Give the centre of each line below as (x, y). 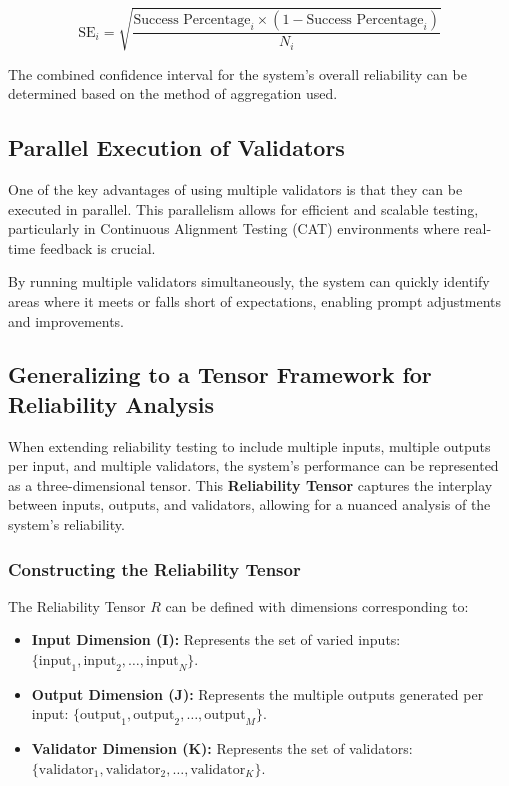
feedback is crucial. (97, 247)
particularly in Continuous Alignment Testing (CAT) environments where (234, 228)
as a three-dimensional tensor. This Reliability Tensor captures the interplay (250, 484)
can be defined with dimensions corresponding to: (317, 605)
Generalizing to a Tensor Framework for (220, 374)
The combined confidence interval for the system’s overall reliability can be (237, 73)
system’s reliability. (66, 524)
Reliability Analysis (111, 403)
